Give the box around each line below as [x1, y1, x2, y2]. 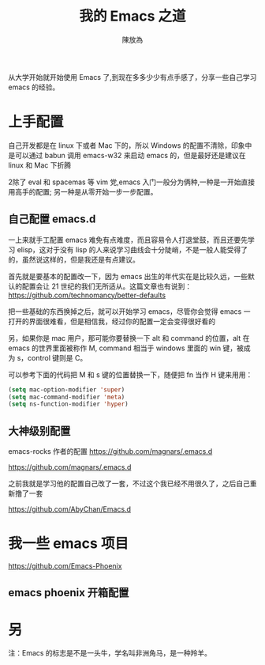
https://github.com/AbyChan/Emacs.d [8, 504, 132, 514]
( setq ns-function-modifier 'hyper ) [8, 400, 129, 408]
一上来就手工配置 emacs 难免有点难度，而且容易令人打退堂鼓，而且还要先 [8, 235, 248, 244]
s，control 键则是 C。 [17, 353, 88, 362]
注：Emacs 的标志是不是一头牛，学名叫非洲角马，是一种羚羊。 [8, 648, 211, 658]
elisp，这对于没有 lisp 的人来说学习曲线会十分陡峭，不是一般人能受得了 [17, 244, 248, 254]
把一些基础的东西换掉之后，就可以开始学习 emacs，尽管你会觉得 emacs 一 [8, 306, 251, 316]
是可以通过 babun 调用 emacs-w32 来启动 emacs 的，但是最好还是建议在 [8, 150, 246, 160]
